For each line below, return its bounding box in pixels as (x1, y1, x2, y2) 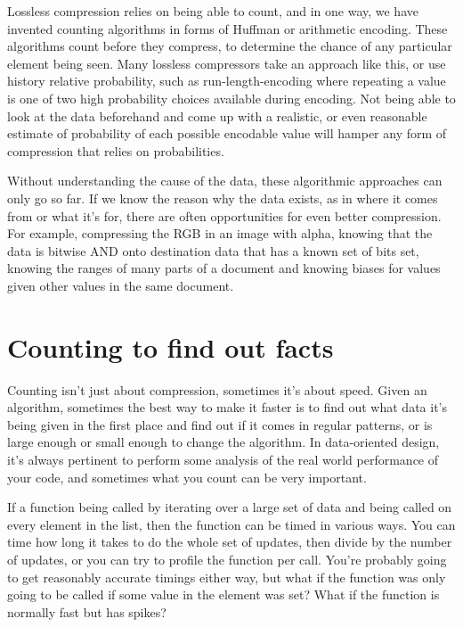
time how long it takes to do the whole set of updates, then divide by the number (7, 532, 452, 551)
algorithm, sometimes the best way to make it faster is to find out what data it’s (7, 398, 447, 417)
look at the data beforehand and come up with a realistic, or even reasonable (7, 106, 427, 125)
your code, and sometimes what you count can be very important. (7, 467, 367, 486)
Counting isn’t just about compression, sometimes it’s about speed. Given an (7, 380, 427, 399)
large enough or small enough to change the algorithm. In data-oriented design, (7, 433, 440, 451)
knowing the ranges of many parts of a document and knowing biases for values (7, 259, 441, 277)
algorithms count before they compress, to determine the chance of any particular (7, 37, 452, 55)
